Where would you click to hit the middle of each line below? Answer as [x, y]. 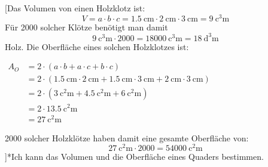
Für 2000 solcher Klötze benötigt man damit [86, 27]
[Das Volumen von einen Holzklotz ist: [75, 8]
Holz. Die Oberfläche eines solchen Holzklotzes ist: [97, 46]
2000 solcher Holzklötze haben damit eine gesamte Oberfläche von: [127, 137]
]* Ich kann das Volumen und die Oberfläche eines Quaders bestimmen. [134, 157]
